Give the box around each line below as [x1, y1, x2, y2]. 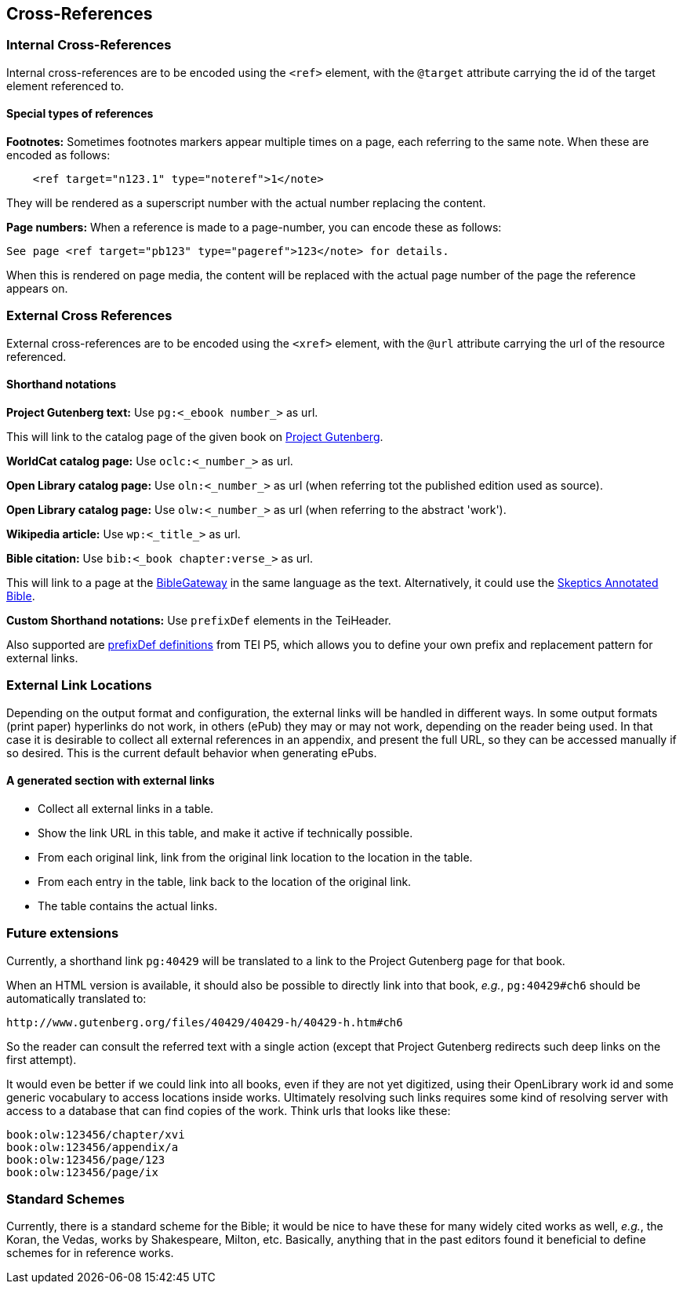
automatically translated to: [6, 991, 147, 1005]
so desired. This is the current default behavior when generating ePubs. [6, 745, 377, 760]
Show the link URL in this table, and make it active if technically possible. [38, 825, 413, 840]
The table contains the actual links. [38, 898, 218, 913]
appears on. [6, 282, 68, 296]
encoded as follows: [6, 148, 111, 162]
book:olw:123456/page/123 [6, 1153, 165, 1166]
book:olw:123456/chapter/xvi [6, 1128, 185, 1141]
